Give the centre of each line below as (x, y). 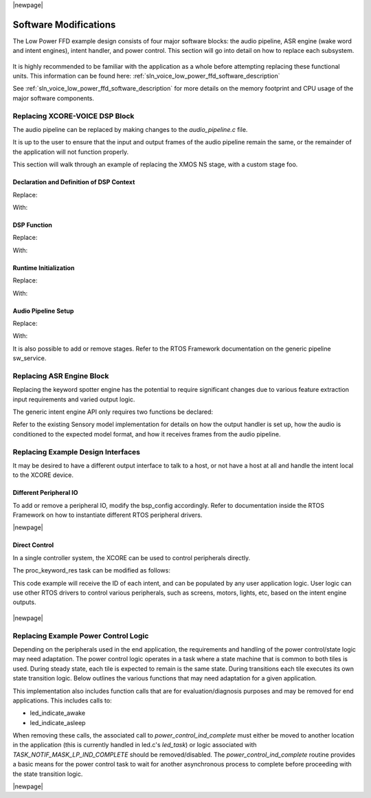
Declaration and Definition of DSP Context (74, 182)
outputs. (24, 602)
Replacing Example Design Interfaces (77, 452)
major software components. (54, 98)
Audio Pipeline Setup (43, 311)
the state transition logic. (48, 774)
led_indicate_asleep (58, 722)
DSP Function (33, 225)
